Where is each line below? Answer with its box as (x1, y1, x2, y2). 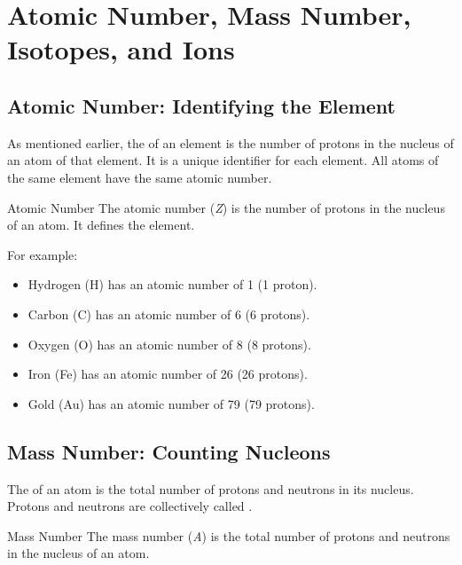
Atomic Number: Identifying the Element (7, 91, 395, 119)
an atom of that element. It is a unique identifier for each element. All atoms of (7, 151, 439, 169)
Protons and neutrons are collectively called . (7, 497, 253, 515)
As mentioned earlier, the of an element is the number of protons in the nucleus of (7, 133, 454, 152)
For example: (7, 245, 78, 263)
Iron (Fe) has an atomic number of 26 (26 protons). (27, 365, 308, 383)
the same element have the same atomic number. (7, 168, 272, 186)
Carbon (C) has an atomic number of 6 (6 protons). (27, 304, 310, 323)
